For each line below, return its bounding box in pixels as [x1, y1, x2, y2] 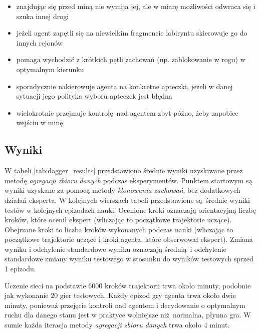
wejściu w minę [16, 117, 63, 128]
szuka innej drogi [16, 11, 69, 21]
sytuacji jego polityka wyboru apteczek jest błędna [16, 91, 172, 101]
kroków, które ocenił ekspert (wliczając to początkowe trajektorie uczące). [5, 214, 232, 225]
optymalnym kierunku [16, 64, 84, 74]
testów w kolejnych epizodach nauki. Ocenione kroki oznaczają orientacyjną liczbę [5, 204, 256, 215]
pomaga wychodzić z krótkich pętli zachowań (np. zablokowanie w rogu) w [16, 54, 245, 65]
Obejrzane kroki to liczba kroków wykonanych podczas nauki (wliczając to [5, 224, 233, 234]
